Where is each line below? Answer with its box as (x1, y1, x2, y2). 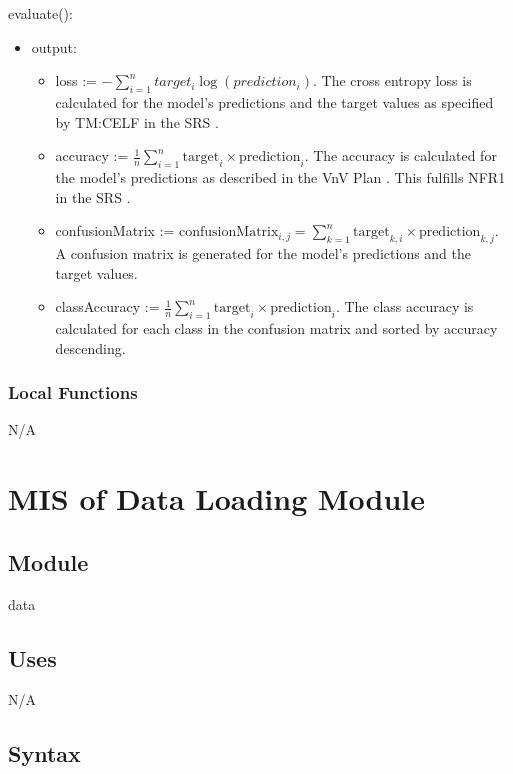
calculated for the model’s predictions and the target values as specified (55, 91, 494, 112)
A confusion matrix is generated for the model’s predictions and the (55, 242, 472, 263)
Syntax (8, 738, 81, 769)
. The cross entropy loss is (312, 70, 472, 91)
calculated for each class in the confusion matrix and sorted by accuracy (55, 317, 498, 338)
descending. (55, 337, 126, 358)
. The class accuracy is (335, 296, 474, 317)
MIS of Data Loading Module (8, 478, 426, 519)
